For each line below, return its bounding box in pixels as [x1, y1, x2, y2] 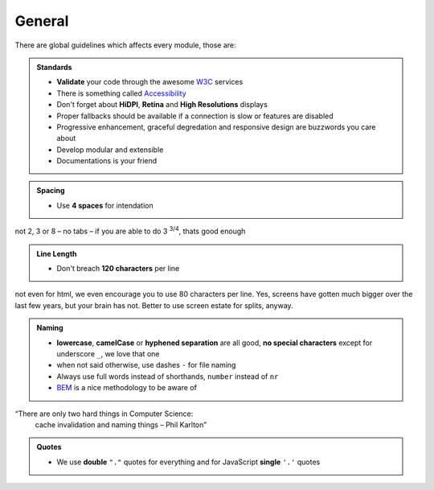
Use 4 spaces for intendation [56, 200, 154, 210]
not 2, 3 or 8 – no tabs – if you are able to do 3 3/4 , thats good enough [14, 225, 246, 237]
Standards [36, 62, 72, 72]
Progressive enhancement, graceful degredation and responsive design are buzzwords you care [56, 121, 376, 132]
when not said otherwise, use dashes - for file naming [56, 360, 236, 370]
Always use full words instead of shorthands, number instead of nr [56, 371, 279, 381]
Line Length [36, 249, 77, 258]
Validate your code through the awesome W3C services [56, 77, 244, 87]
